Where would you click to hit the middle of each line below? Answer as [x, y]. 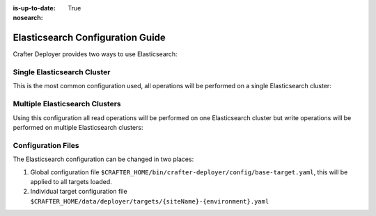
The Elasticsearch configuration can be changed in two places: [103, 159]
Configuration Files [46, 145]
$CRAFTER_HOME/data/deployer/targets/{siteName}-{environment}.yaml [150, 201]
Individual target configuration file [79, 192]
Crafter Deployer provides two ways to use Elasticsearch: [95, 54]
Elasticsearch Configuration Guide [89, 38]
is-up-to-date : [34, 8]
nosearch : [28, 18]
